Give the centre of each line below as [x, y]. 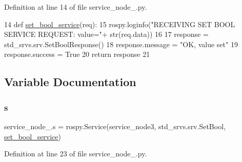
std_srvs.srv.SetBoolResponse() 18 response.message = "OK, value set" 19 [121, 44]
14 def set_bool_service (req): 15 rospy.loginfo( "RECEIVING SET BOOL [120, 24]
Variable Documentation [70, 82]
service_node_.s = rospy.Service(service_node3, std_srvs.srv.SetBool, [115, 126]
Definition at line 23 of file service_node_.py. [76, 154]
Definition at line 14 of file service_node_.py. [76, 7]
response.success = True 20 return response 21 [77, 54]
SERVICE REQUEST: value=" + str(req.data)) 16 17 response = [106, 34]
